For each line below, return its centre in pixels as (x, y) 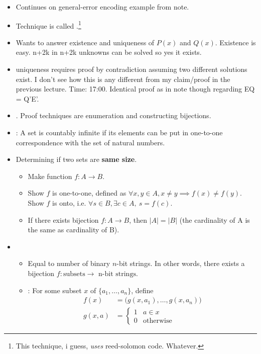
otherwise (157, 321)
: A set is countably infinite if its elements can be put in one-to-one (119, 132)
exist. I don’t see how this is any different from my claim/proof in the (123, 79)
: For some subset (55, 290)
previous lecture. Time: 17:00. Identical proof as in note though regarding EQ (135, 89)
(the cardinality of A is (215, 219)
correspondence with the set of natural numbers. (90, 142)
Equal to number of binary (69, 263)
